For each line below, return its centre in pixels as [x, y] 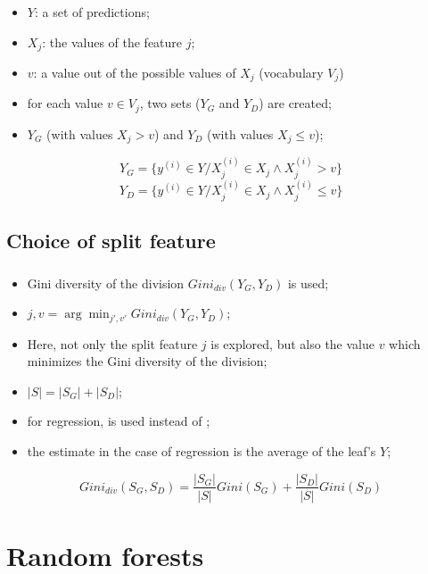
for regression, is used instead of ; [119, 421]
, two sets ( [170, 103]
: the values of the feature [112, 42]
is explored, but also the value [292, 343]
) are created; [295, 103]
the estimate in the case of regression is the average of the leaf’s [202, 450]
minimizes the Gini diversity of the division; [147, 361]
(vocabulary [291, 72]
